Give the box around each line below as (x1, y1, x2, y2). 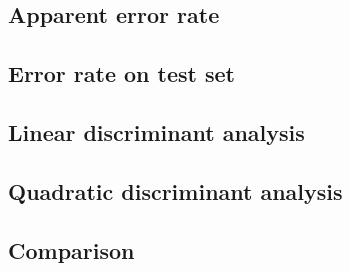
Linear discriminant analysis (8, 116, 305, 147)
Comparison (8, 234, 135, 265)
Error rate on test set (8, 58, 235, 89)
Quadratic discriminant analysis (8, 175, 343, 206)
